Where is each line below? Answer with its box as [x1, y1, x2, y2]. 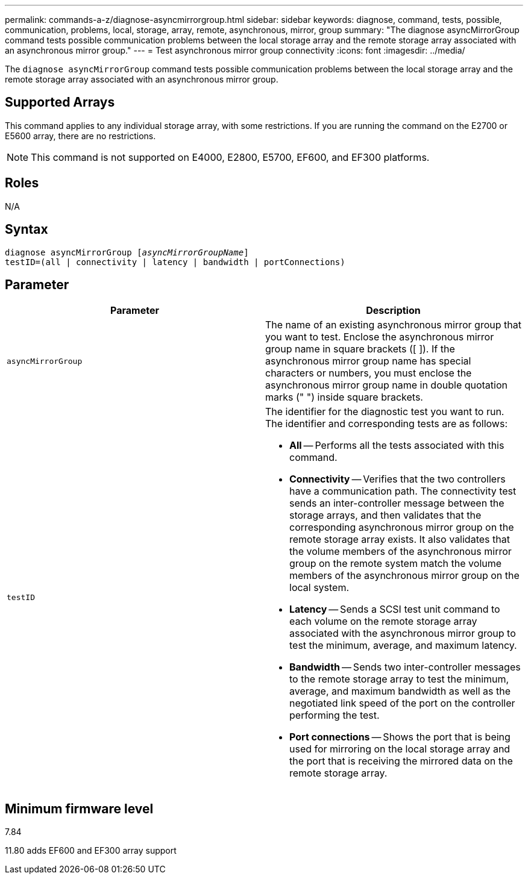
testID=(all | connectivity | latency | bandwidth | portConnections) [5, 257, 345, 267]
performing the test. [289, 709, 380, 722]
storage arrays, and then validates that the [289, 509, 482, 522]
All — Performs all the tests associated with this [289, 439, 504, 452]
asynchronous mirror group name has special [265, 355, 471, 368]
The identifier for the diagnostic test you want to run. [265, 405, 504, 418]
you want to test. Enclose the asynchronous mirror [265, 331, 494, 343]
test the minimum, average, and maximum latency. [289, 639, 517, 652]
